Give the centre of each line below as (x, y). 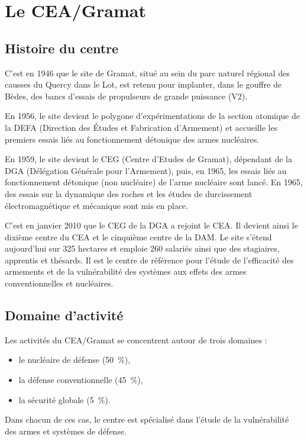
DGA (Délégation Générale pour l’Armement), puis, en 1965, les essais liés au (146, 170)
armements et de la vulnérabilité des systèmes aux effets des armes (126, 271)
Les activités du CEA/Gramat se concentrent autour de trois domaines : (136, 339)
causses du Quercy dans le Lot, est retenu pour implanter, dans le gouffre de (143, 84)
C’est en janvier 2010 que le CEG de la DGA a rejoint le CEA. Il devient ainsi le (151, 225)
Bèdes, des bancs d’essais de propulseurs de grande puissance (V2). (126, 96)
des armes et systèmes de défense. (66, 431)
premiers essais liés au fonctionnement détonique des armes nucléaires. (132, 139)
